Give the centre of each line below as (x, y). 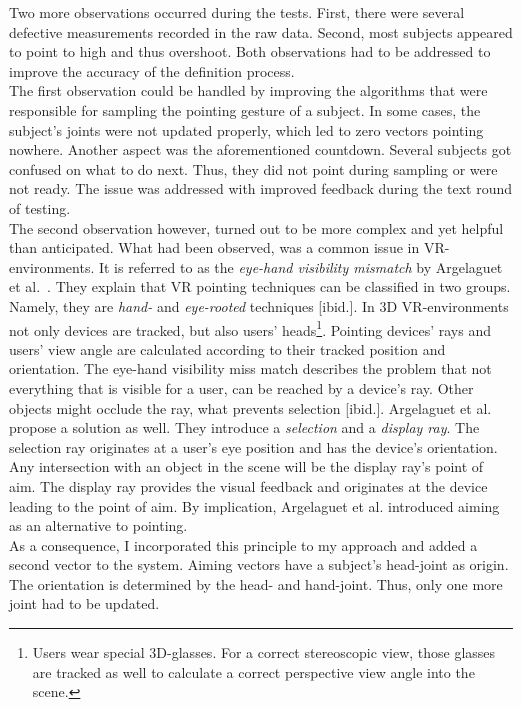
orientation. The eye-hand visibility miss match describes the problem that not (250, 368)
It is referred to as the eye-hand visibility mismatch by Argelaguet (300, 266)
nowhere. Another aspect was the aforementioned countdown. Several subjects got (260, 149)
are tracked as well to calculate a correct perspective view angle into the (253, 671)
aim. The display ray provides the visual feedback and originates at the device (248, 485)
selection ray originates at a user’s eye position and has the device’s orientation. (253, 446)
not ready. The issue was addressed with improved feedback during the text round (261, 188)
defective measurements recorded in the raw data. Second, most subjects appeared (261, 31)
